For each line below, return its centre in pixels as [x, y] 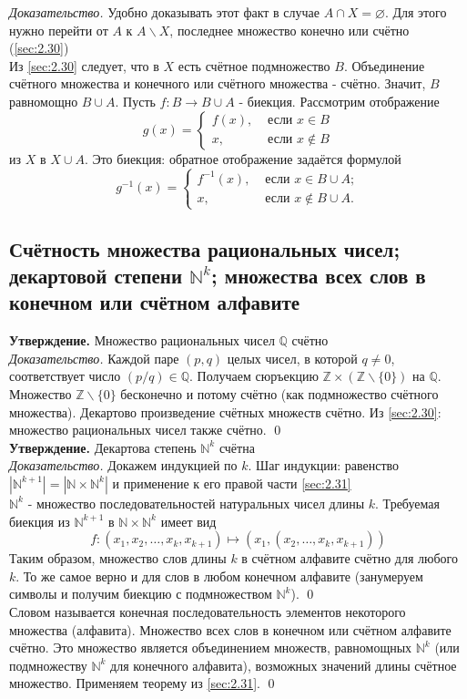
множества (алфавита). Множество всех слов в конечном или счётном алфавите [230, 629]
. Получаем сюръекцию [254, 376]
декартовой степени [96, 275]
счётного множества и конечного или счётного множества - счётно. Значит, [218, 83]
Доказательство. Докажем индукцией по [123, 465]
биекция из [40, 521]
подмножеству [48, 665]
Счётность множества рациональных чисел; [205, 248]
